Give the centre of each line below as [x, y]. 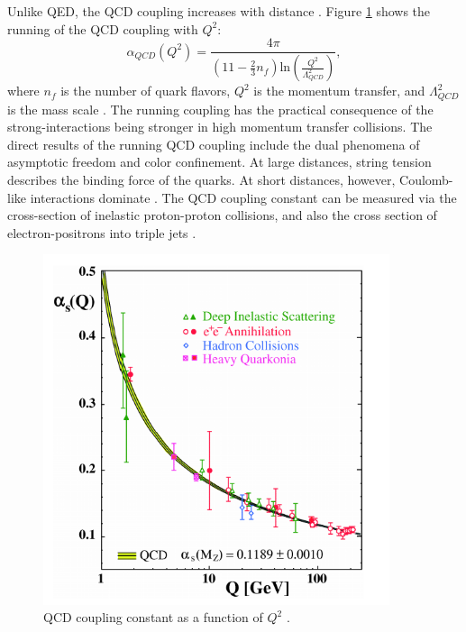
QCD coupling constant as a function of [153, 617]
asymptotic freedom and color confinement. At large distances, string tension [219, 162]
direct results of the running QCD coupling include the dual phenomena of [214, 144]
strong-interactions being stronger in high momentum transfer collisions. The [220, 127]
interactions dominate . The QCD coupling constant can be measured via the [243, 197]
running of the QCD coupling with [103, 28]
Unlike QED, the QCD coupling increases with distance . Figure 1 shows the [219, 11]
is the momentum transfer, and [339, 91]
